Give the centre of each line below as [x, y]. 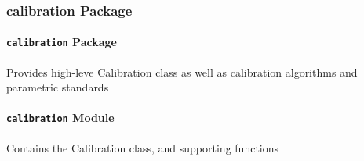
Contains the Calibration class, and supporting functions [143, 147]
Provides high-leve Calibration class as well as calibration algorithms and [182, 72]
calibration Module [60, 118]
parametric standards [58, 87]
